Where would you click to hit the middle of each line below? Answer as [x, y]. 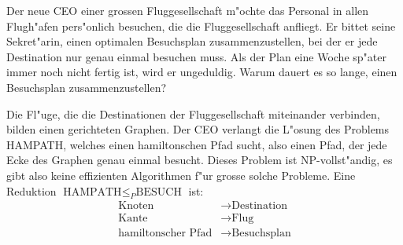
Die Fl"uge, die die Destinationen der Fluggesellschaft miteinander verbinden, [193, 113]
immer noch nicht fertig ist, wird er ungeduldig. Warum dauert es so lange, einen [202, 72]
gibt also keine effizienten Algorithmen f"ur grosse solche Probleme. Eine [181, 175]
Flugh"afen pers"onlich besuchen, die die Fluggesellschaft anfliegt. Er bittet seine [201, 26]
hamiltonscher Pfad [165, 234]
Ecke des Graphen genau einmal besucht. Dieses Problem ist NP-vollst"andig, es [200, 160]
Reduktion [31, 190]
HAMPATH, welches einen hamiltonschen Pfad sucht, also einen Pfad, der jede [197, 144]
